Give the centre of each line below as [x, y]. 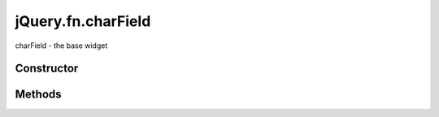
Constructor [47, 69]
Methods [38, 95]
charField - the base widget [61, 45]
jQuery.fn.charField [83, 21]
